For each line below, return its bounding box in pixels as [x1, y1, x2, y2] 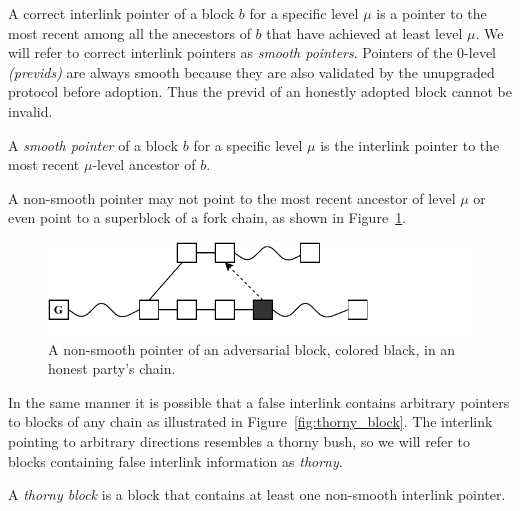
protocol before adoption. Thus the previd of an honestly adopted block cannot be [8, 81, 512, 102]
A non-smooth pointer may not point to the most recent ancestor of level [8, 187, 456, 208]
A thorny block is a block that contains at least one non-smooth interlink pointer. [8, 484, 506, 505]
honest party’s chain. [48, 358, 176, 379]
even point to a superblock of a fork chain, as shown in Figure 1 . [8, 207, 407, 228]
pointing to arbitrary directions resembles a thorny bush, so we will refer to [8, 431, 470, 452]
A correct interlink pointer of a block [8, 3, 235, 23]
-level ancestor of [92, 154, 196, 175]
